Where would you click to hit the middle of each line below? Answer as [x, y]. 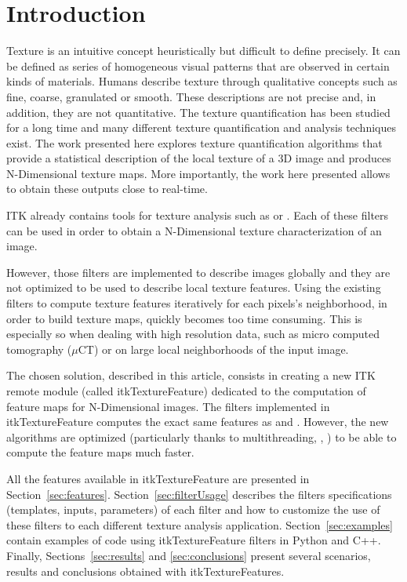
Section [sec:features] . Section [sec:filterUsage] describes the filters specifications [199, 494]
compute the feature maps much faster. [100, 452]
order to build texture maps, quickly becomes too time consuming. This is [184, 318]
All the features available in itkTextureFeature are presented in [158, 478]
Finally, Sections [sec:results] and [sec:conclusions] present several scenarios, [189, 555]
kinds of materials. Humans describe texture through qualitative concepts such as [202, 81]
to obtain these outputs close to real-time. [107, 189]
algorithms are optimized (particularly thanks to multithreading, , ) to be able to [202, 436]
